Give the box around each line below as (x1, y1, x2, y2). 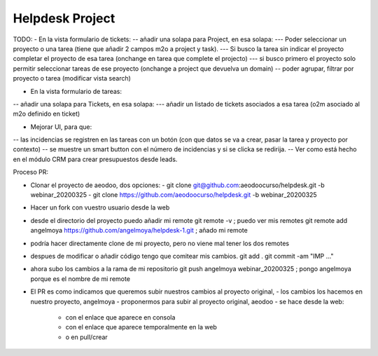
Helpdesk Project (13, 11, 115, 26)
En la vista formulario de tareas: (30, 87, 122, 95)
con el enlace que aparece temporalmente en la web (65, 323, 217, 331)
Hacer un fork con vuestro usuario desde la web (30, 203, 170, 212)
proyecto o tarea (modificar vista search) (13, 74, 131, 83)
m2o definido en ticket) (13, 109, 80, 118)
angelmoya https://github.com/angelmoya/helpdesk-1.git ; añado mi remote (30, 226, 248, 235)
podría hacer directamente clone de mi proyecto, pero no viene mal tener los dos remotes (30, 239, 290, 247)
